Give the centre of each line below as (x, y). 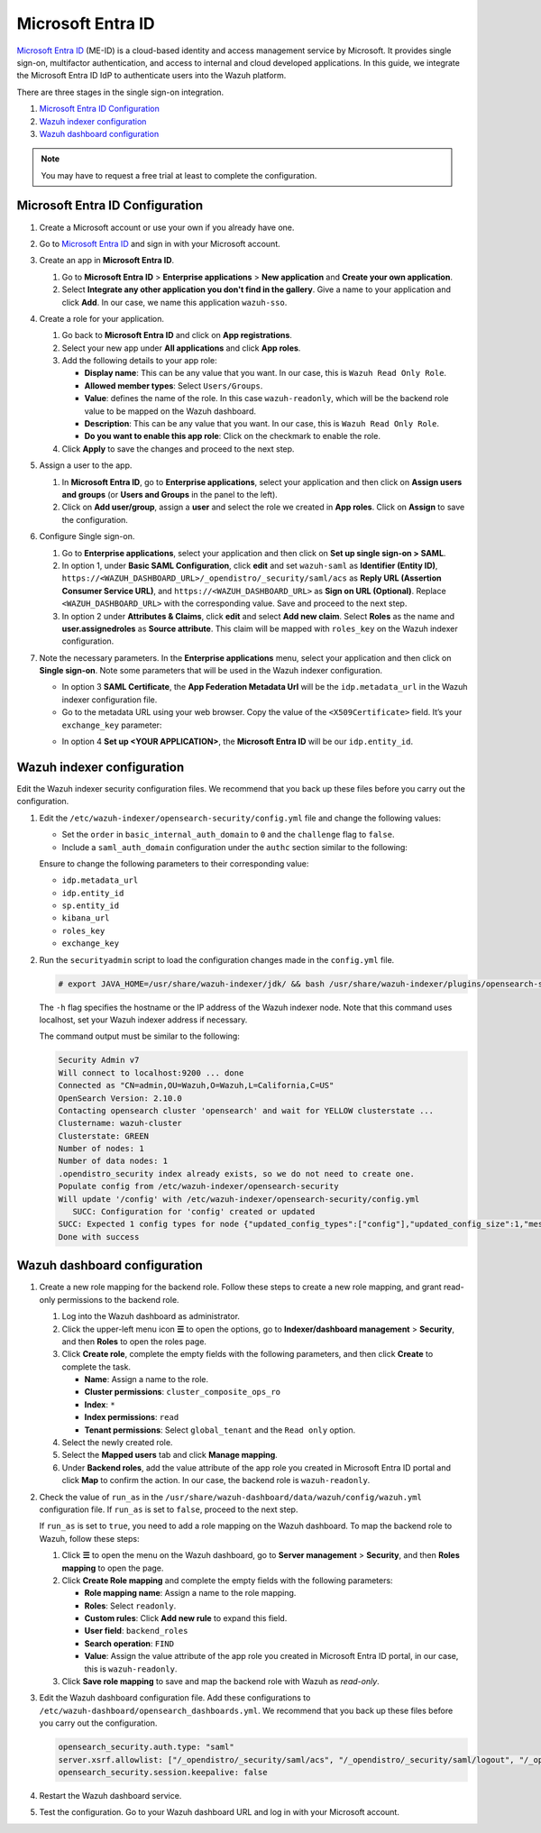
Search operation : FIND (129, 1643)
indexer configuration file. (110, 700)
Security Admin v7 (99, 1060)
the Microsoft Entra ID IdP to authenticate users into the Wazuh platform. (151, 76)
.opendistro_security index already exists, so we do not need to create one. (236, 1173)
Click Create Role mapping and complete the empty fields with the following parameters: (227, 1580)
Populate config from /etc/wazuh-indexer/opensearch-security (198, 1187)
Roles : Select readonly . (130, 1606)
